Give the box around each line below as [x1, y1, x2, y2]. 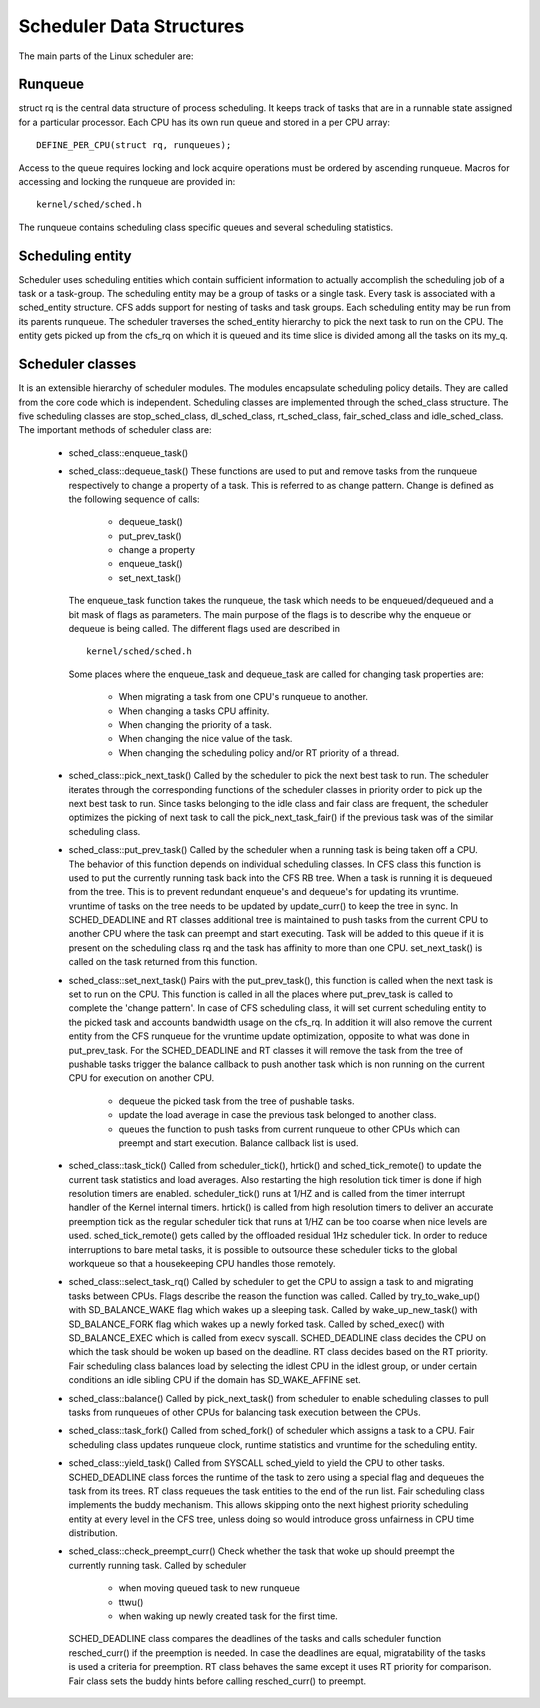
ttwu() [118, 1596, 144, 1608]
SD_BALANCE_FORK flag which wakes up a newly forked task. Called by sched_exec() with [68, 1318, 445, 1330]
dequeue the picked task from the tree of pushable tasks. [118, 1095, 355, 1107]
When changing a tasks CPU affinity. [118, 705, 270, 717]
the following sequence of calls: [68, 493, 200, 505]
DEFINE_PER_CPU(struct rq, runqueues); [36, 140, 232, 151]
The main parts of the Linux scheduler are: [18, 50, 194, 62]
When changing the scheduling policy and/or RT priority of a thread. [118, 746, 400, 759]
